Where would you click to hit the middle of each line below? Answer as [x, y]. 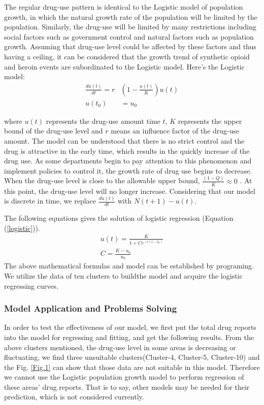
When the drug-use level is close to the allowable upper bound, [102, 180]
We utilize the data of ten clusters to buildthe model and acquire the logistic [123, 275]
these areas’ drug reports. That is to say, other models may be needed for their [127, 386]
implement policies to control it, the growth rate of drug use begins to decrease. [128, 170]
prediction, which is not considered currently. [74, 397]
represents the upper [210, 121]
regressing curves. [31, 285]
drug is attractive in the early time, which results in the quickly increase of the [127, 150]
